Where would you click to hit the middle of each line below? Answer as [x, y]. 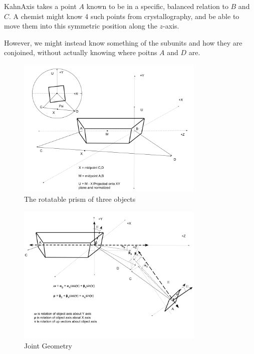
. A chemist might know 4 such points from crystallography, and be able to [124, 16]
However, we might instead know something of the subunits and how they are [123, 42]
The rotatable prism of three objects [80, 199]
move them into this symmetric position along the [81, 26]
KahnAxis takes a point [40, 6]
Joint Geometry [48, 345]
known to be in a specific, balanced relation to [157, 6]
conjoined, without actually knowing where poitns [81, 52]
